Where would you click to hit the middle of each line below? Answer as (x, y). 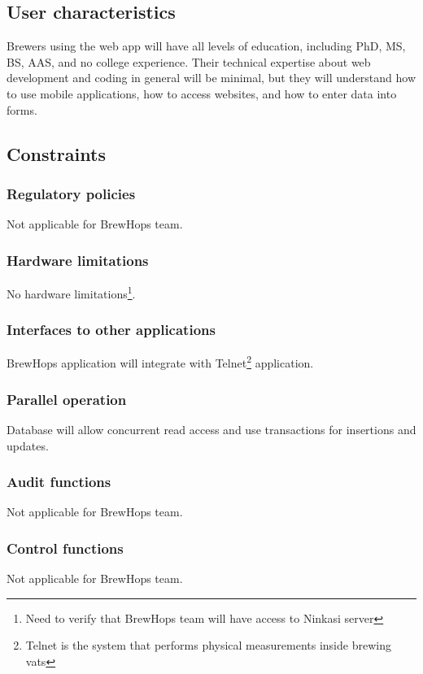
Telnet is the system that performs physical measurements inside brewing (208, 645)
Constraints (56, 153)
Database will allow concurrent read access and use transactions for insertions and (211, 429)
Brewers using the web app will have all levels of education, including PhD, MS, (206, 46)
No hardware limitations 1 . (71, 292)
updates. (28, 445)
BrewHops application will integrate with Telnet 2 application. (160, 362)
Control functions (65, 548)
